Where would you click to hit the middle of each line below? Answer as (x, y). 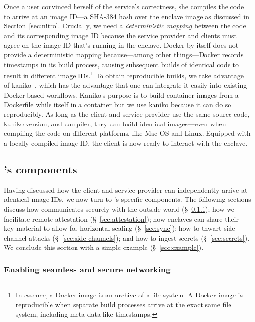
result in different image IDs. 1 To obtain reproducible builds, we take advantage (124, 75)
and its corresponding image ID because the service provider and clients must (120, 35)
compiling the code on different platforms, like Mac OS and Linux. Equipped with (127, 133)
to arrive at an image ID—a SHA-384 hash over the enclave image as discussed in (127, 16)
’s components (41, 169)
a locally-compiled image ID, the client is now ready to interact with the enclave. (126, 142)
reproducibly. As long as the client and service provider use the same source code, (127, 114)
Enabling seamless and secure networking (87, 269)
